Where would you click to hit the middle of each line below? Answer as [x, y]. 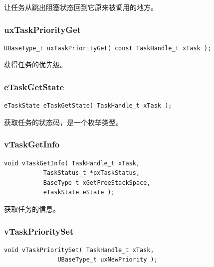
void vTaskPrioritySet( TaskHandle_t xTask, [79, 250]
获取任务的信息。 [32, 209]
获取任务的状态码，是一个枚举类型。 [63, 122]
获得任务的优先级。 [35, 65]
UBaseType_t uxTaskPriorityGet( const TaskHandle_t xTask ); [108, 48]
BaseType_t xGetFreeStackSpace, [97, 183]
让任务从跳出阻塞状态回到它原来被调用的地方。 [81, 7]
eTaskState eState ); [79, 193]
